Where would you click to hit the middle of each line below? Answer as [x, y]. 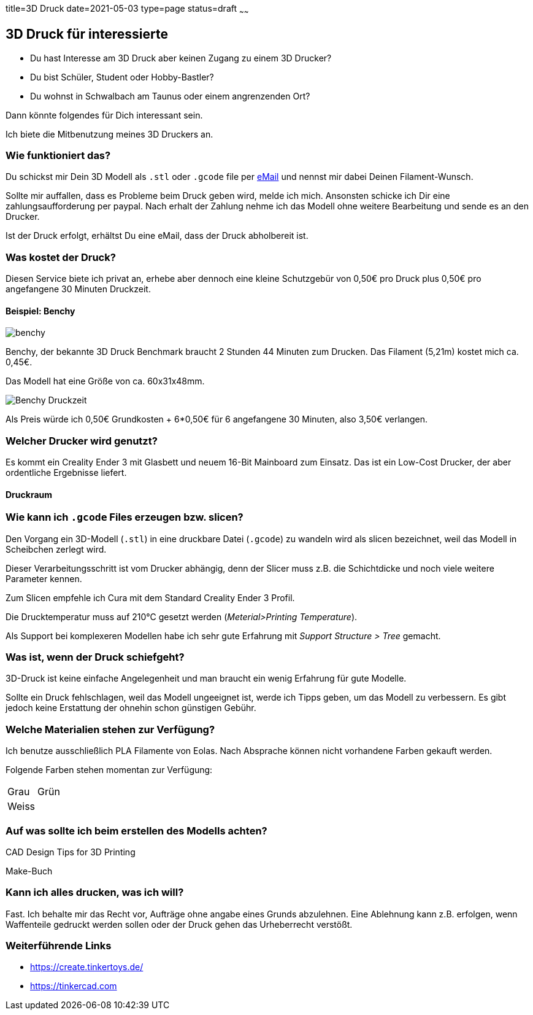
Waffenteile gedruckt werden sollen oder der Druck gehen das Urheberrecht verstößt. [179, 924]
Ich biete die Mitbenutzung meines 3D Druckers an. [109, 134]
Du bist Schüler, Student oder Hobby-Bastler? [122, 77]
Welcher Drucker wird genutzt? [82, 441]
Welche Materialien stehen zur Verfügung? [110, 729]
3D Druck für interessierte [87, 34]
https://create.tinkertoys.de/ [87, 967]
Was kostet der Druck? [61, 257]
